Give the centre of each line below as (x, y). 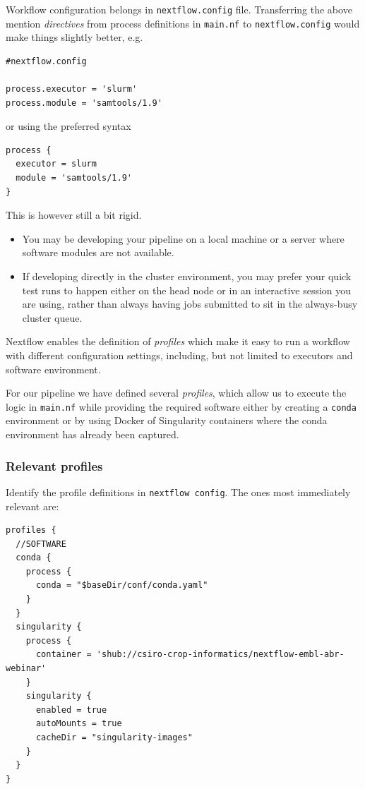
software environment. (53, 369)
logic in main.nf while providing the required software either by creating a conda (181, 406)
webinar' (26, 669)
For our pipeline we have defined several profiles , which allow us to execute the (176, 393)
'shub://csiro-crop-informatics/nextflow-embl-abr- (220, 655)
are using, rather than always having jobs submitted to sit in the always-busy (190, 304)
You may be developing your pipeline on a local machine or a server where (183, 238)
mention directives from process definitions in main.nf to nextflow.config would (183, 23)
